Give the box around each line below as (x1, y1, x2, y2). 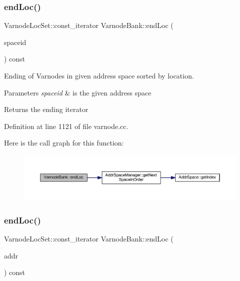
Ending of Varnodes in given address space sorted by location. (4, 70, 194, 80)
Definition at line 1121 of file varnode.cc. (4, 120, 128, 131)
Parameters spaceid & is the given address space (4, 87, 151, 97)
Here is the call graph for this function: (4, 137, 124, 148)
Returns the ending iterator (4, 104, 88, 114)
